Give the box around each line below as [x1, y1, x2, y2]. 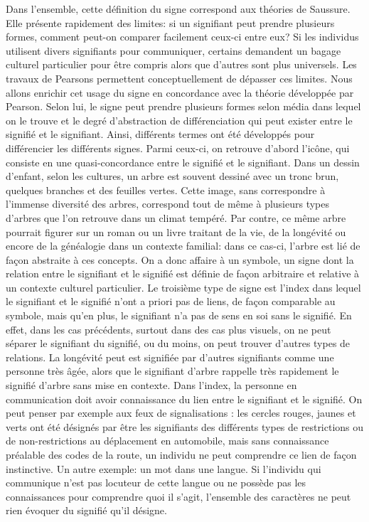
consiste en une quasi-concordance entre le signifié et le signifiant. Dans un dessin [6, 154, 360, 169]
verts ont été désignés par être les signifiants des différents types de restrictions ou [6, 419, 364, 434]
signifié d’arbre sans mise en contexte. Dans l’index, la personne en [6, 378, 297, 393]
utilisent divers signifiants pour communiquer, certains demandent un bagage [6, 43, 341, 58]
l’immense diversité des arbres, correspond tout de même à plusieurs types [6, 196, 330, 211]
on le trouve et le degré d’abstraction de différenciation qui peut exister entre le [6, 112, 353, 127]
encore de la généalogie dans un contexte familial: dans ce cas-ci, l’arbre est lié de [6, 238, 360, 253]
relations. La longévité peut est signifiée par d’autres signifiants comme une [6, 349, 334, 364]
